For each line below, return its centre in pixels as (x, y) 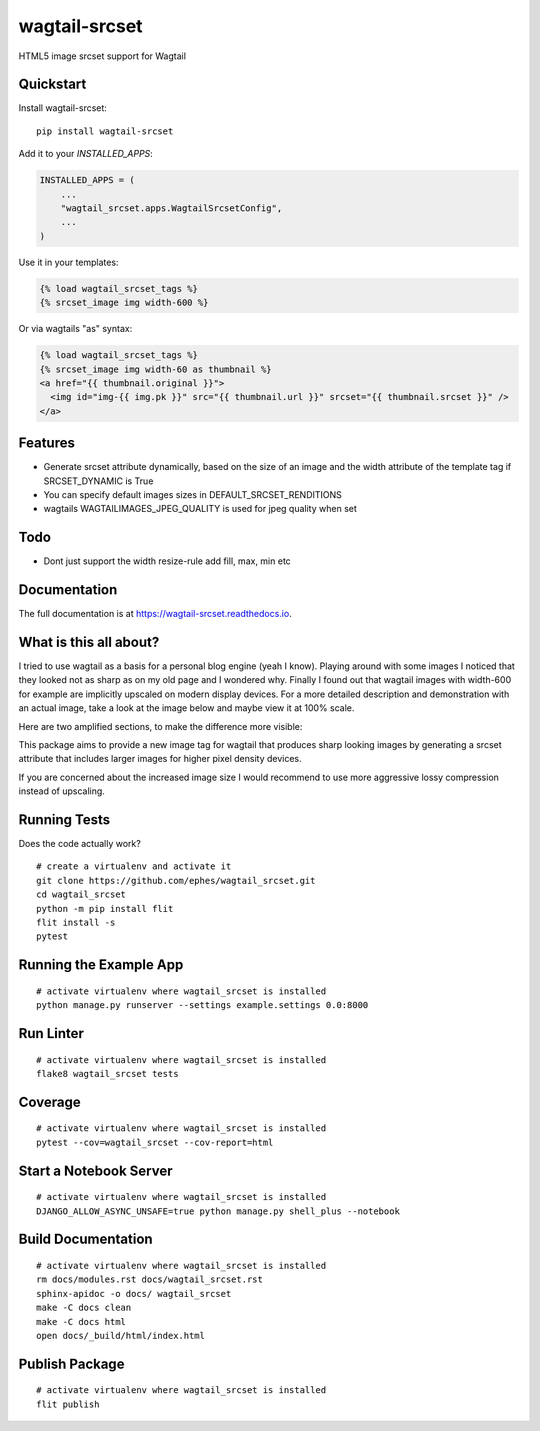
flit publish (68, 1404)
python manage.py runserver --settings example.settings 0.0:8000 (202, 1005)
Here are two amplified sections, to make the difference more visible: (160, 726)
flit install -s (76, 923)
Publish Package (71, 1363)
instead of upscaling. (61, 791)
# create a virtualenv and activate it (134, 866)
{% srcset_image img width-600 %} (124, 303)
